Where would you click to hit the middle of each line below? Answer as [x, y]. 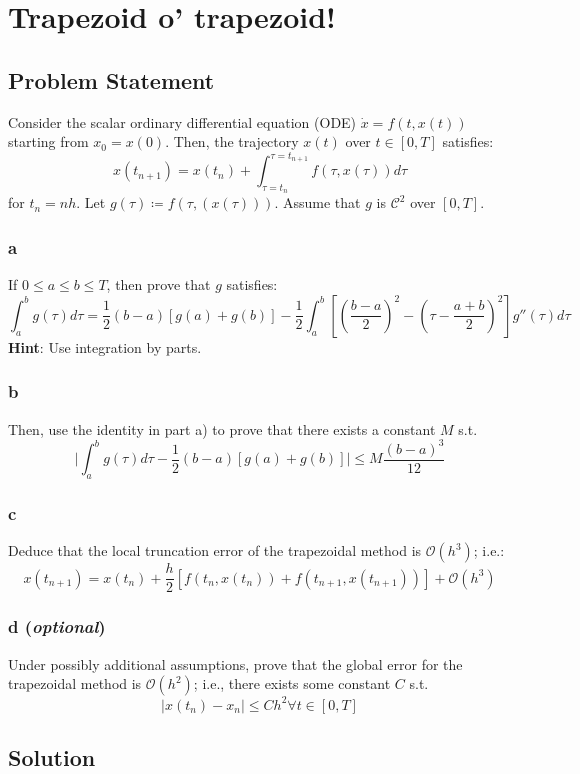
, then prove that [158, 284]
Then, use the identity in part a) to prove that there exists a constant [222, 428]
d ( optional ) [57, 626]
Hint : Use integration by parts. [105, 346]
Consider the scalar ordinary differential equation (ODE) [182, 121]
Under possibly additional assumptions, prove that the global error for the [235, 663]
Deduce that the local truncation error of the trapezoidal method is [215, 550]
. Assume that [317, 202]
